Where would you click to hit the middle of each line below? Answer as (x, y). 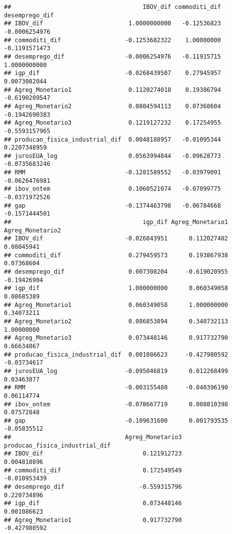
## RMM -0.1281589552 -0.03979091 (113, 173)
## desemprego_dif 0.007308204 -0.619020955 (116, 272)
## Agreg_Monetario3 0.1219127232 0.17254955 (113, 123)
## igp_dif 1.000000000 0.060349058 (116, 288)
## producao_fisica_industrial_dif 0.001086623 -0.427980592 (116, 354)
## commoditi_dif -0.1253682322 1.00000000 (113, 40)
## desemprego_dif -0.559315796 (93, 487)
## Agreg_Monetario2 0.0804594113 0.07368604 (113, 106)
